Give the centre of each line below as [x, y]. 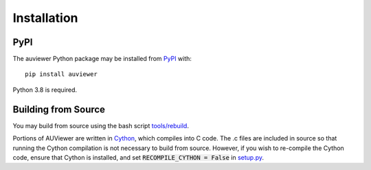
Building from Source [59, 109]
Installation [45, 18]
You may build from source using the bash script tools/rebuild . [101, 125]
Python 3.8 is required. [45, 90]
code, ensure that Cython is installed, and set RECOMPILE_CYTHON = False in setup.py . [138, 157]
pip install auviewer [61, 74]
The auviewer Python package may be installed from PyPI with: [102, 59]
